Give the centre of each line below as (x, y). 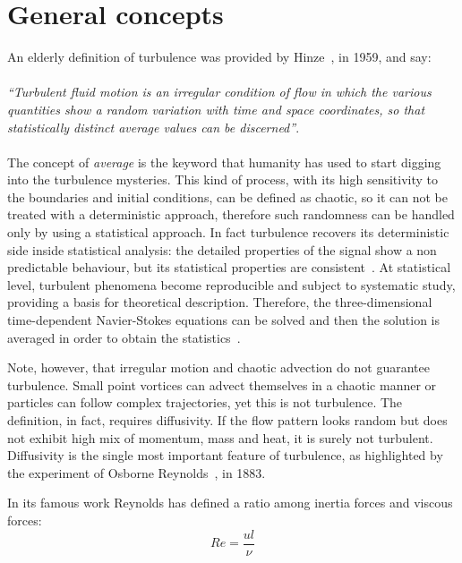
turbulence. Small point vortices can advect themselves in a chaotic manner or (222, 384)
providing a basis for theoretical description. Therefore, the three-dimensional (220, 302)
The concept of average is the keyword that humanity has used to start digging (224, 162)
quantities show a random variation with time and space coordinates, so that (216, 109)
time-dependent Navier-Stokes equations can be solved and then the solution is (224, 320)
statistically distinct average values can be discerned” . (154, 127)
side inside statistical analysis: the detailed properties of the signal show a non (222, 249)
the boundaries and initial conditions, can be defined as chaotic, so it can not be (227, 196)
